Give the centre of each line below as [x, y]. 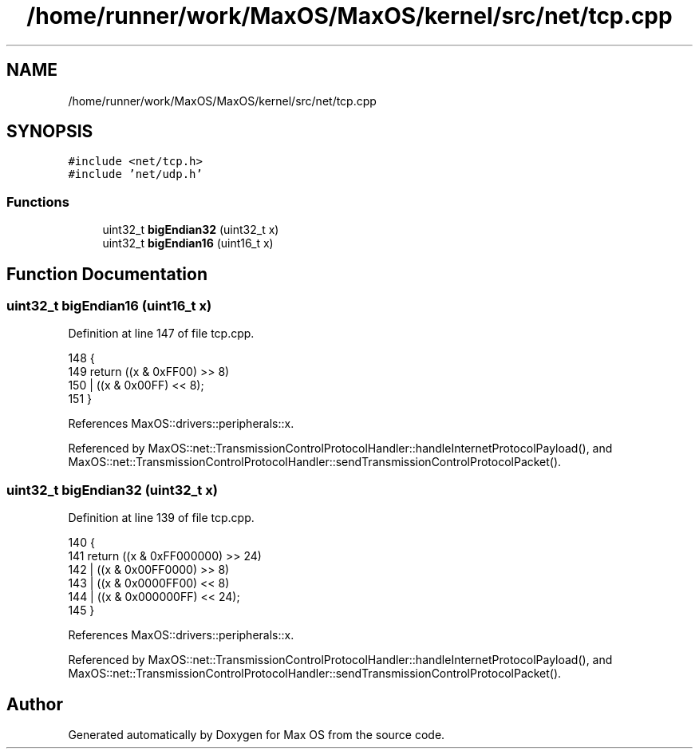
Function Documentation [107, 274]
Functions [38, 202]
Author [35, 704]
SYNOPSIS [50, 132]
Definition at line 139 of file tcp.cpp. [161, 518]
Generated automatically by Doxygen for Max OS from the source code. [257, 735]
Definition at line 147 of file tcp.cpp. [161, 334]
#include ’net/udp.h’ [135, 174]
